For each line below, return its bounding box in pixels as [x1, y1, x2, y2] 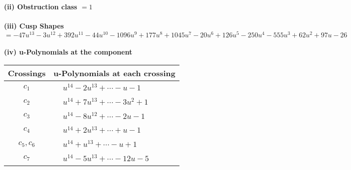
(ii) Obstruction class [4, 1, 77, 11]
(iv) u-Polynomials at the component [4, 47, 133, 57]
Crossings [8, 67, 46, 79]
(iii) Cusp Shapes [4, 21, 64, 31]
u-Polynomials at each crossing [53, 67, 175, 79]
